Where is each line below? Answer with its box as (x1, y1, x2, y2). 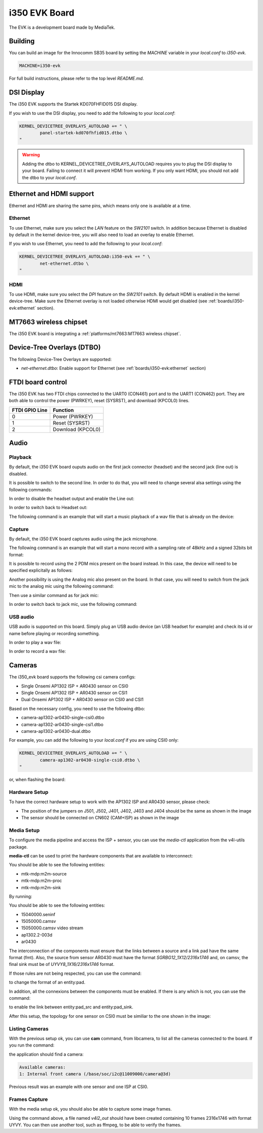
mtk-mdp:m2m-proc (21, 877, 62, 884)
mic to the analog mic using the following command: (9, 583, 114, 589)
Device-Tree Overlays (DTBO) (9, 343, 101, 352)
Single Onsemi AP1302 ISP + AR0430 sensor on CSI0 (21, 683, 129, 689)
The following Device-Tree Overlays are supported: (9, 356, 112, 362)
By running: (9, 893, 33, 899)
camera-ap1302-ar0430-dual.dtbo (21, 728, 91, 734)
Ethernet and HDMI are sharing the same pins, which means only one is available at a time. (9, 203, 191, 209)
